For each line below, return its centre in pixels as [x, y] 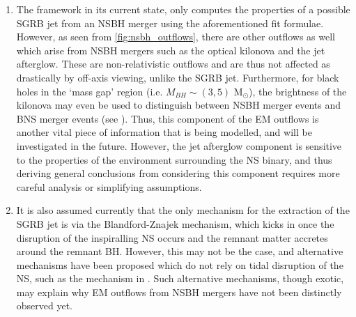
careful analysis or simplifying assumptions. [109, 186]
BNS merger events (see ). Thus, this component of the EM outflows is [168, 118]
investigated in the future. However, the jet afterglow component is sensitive [179, 145]
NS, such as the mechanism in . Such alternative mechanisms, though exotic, [180, 278]
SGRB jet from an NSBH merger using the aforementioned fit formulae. [170, 23]
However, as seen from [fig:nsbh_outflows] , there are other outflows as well [176, 37]
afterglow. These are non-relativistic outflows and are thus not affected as [173, 64]
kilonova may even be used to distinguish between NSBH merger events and [179, 105]
